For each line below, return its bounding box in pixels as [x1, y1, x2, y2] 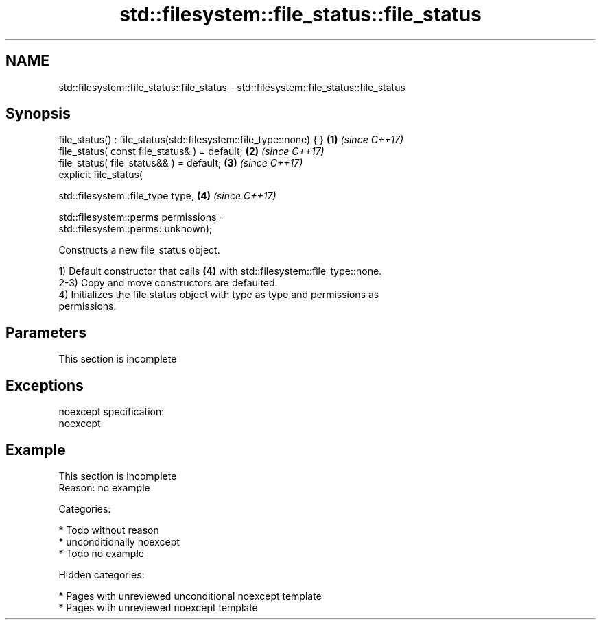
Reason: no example [58, 481, 150, 493]
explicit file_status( [58, 169, 143, 181]
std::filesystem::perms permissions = [58, 211, 226, 223]
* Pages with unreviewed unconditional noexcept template [58, 589, 322, 602]
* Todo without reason [58, 524, 159, 536]
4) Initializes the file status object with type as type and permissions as [58, 289, 379, 301]
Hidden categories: [58, 568, 145, 580]
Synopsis [5, 105, 71, 123]
